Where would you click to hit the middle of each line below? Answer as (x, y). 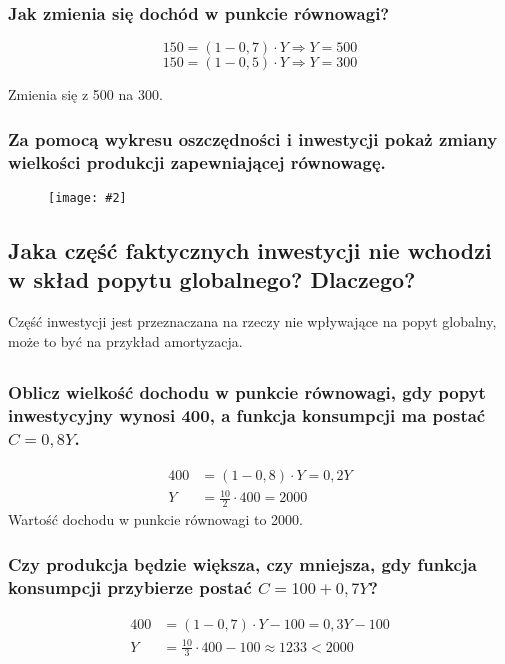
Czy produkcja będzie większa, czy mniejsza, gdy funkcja (242, 563)
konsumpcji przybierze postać (130, 586)
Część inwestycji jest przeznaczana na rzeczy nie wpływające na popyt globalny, (252, 321)
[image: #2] (87, 197)
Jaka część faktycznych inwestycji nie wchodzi (250, 250)
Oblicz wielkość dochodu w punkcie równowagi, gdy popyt (247, 391)
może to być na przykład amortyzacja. (125, 340)
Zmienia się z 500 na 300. (85, 94)
